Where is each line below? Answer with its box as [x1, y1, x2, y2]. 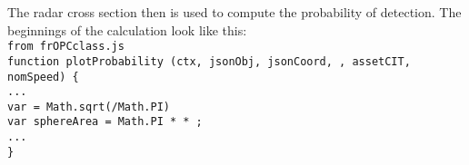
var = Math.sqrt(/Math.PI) [7, 100, 170, 113]
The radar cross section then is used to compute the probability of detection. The [7, 3, 462, 21]
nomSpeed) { [7, 70, 79, 83]
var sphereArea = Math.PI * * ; [7, 115, 203, 129]
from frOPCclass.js [7, 40, 125, 53]
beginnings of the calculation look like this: [7, 20, 247, 39]
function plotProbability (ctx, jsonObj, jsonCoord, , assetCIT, [7, 54, 411, 68]
